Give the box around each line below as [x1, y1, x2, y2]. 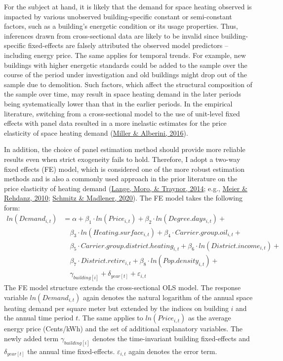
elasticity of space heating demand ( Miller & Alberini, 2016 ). [4, 127, 188, 138]
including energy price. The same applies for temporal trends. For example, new [4, 50, 246, 60]
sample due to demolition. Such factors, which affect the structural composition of [4, 79, 252, 89]
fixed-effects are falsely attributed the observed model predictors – [28, 40, 228, 51]
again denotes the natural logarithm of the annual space [82, 292, 253, 302]
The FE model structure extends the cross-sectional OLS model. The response [4, 282, 241, 293]
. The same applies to [78, 312, 143, 323]
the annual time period [4, 312, 74, 323]
